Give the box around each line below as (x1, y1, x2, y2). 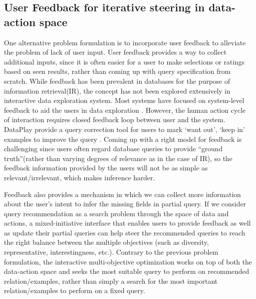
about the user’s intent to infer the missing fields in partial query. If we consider (4, 199, 246, 209)
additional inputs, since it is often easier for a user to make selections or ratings (4, 56, 245, 66)
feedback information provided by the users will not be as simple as (4, 163, 208, 173)
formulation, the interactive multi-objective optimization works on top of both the (4, 256, 252, 266)
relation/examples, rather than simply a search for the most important (4, 275, 218, 286)
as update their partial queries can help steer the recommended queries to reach (4, 227, 245, 237)
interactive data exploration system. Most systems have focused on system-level (4, 95, 245, 105)
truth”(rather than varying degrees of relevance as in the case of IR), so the (4, 153, 233, 163)
